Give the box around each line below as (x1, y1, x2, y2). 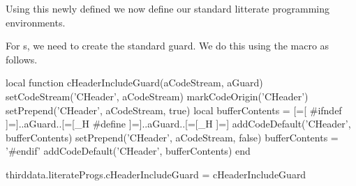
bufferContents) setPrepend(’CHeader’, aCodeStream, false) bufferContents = (6, 130, 339, 144)
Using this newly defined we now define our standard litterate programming (6, 1, 330, 15)
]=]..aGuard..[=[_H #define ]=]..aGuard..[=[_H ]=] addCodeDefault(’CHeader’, (6, 116, 351, 131)
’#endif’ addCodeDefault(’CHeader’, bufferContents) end (6, 144, 251, 158)
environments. (6, 15, 66, 29)
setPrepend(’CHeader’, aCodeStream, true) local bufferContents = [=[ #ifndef (6, 102, 342, 117)
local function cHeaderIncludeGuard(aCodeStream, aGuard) (6, 75, 263, 90)
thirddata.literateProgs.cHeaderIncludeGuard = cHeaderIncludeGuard (6, 166, 306, 181)
